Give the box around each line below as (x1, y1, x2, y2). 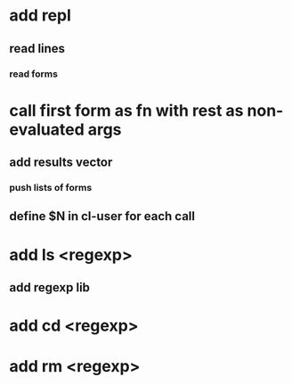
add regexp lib (9, 280, 91, 295)
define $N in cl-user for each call (9, 209, 196, 224)
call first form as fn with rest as (9, 100, 244, 120)
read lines (9, 41, 65, 56)
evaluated (9, 119, 85, 139)
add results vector (9, 155, 113, 170)
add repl (9, 5, 71, 26)
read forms (9, 68, 58, 80)
